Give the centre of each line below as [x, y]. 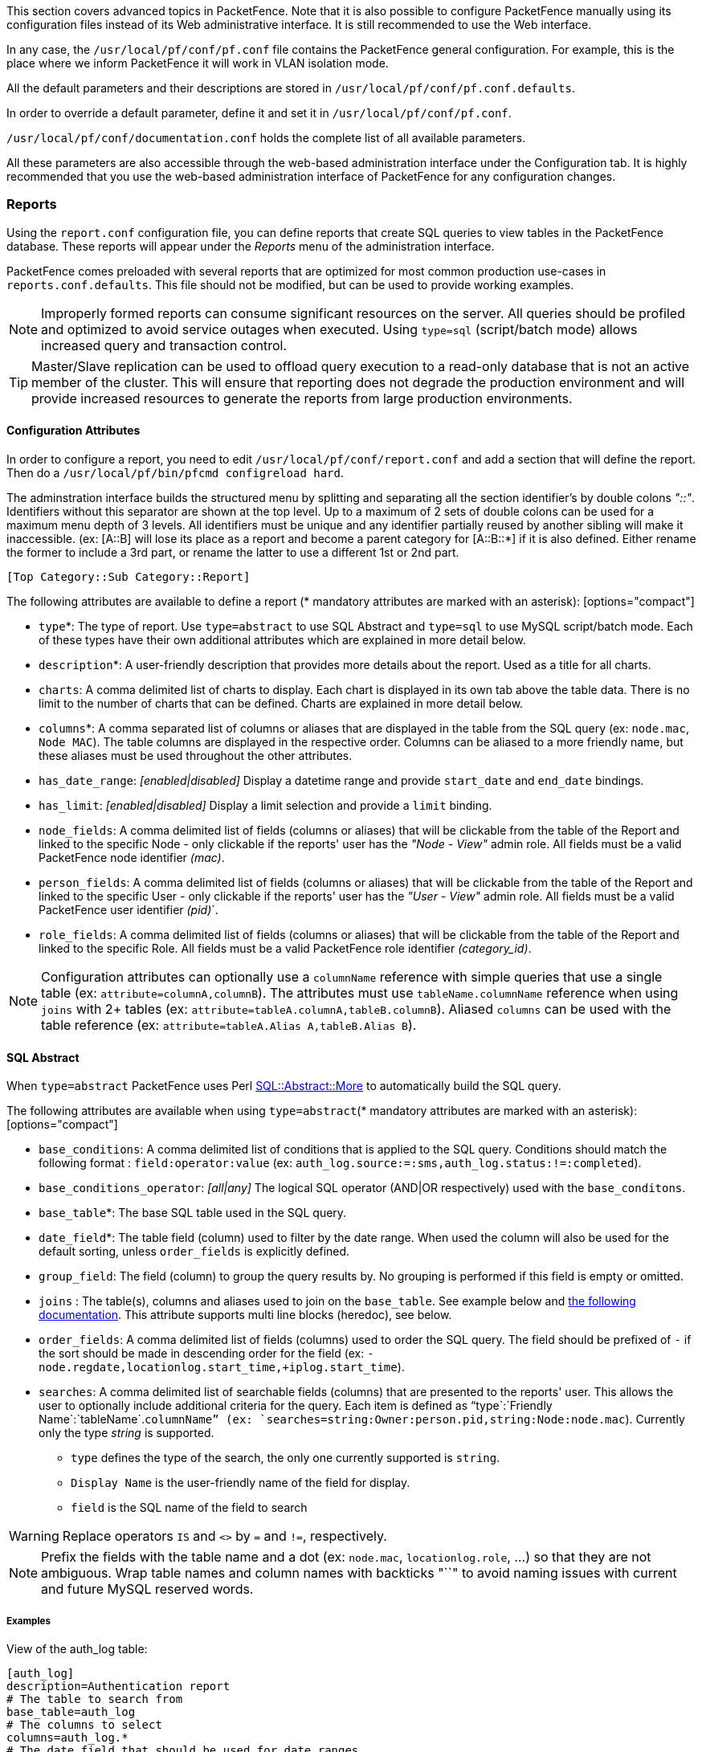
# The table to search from [95, 1699]
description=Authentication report [118, 1686]
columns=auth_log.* [67, 1737]
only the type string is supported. [127, 1433]
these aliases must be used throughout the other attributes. [196, 755]
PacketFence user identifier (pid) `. [129, 909]
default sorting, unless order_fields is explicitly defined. [194, 1252]
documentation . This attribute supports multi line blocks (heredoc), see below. [245, 1315]
